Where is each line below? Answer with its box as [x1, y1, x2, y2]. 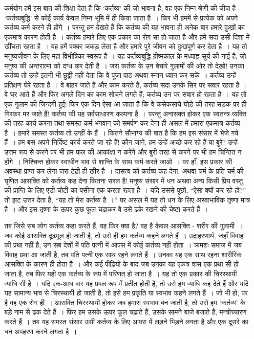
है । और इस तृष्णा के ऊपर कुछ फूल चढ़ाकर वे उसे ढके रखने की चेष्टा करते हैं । [4, 204, 209, 214]
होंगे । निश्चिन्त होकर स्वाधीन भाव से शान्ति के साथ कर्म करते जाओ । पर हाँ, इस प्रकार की [4, 156, 232, 166]
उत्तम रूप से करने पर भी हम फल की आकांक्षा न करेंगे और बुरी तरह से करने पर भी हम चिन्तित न [4, 146, 242, 157]
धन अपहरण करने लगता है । [4, 326, 77, 336]
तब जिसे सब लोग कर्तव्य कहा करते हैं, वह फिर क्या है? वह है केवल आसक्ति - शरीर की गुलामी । [4, 221, 243, 231]
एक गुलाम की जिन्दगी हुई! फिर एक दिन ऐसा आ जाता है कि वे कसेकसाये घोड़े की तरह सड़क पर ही [4, 98, 247, 109]
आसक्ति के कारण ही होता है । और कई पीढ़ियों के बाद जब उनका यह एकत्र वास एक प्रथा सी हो [4, 259, 239, 269]
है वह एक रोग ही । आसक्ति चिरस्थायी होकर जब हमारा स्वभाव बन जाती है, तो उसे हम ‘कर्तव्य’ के [4, 297, 246, 307]
